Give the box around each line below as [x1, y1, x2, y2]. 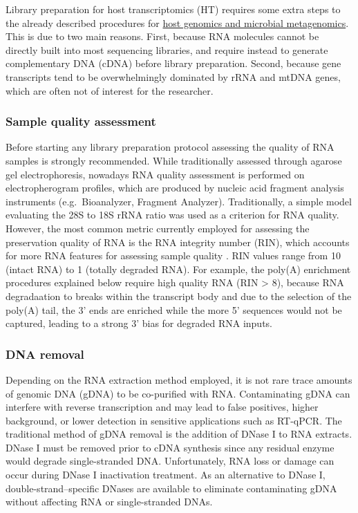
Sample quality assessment [6, 113, 156, 130]
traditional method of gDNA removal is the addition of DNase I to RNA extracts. [6, 427, 352, 441]
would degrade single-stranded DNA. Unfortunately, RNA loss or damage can [6, 454, 335, 468]
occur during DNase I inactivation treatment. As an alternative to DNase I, [6, 467, 326, 482]
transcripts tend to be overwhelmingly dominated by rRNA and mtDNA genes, [6, 69, 341, 84]
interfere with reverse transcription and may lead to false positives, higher [6, 400, 319, 414]
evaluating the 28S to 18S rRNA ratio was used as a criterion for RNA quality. [6, 207, 339, 222]
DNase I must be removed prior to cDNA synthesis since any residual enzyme [6, 440, 335, 454]
